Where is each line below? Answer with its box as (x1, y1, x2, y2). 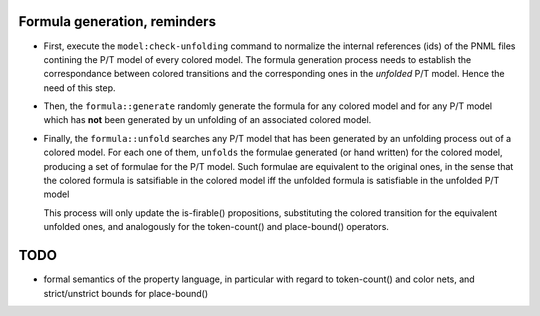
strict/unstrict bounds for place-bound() (43, 287, 209, 299)
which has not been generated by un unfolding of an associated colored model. (43, 114, 372, 126)
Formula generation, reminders (18, 13, 217, 30)
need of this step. (43, 81, 116, 94)
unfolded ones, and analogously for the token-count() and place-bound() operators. (43, 221, 390, 233)
